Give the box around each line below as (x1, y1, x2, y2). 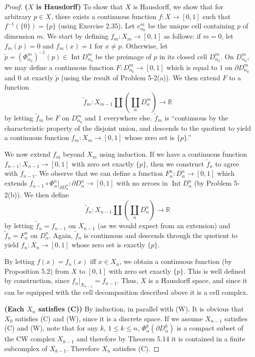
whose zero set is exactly (71, 239, 145, 250)
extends (4, 178, 27, 188)
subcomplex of (4, 343, 47, 353)
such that (202, 11, 231, 21)
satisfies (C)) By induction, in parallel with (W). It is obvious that (38, 304, 244, 314)
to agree (215, 158, 239, 168)
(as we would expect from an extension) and (97, 220, 231, 231)
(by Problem (194, 178, 232, 188)
